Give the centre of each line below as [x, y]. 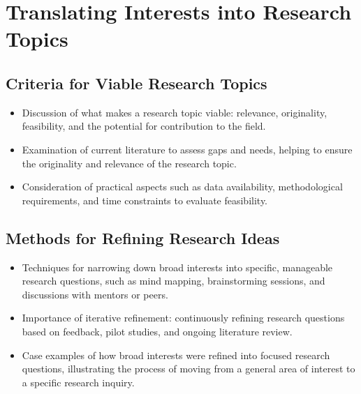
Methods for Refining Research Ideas [143, 237]
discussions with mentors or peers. [95, 294]
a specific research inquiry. [78, 382]
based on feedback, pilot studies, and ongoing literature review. [157, 331]
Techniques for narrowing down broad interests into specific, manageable [177, 267]
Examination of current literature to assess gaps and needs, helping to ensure [187, 149]
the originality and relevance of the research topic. [129, 163]
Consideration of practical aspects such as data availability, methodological [182, 187]
